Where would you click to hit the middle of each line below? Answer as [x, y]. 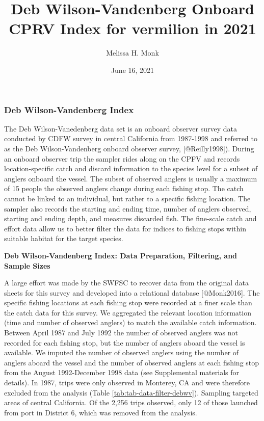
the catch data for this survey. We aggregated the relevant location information [128, 312]
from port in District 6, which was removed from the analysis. [101, 412]
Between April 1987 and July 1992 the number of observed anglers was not [121, 333]
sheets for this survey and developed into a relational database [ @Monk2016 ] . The [132, 292]
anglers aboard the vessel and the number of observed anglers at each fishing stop [132, 362]
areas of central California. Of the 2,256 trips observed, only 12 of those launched [131, 402]
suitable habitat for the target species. [64, 238]
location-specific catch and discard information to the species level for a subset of [131, 168]
